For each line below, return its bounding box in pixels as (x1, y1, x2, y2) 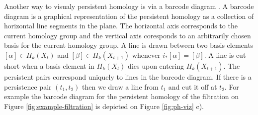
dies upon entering (128, 60, 184, 71)
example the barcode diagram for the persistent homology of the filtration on (4, 91, 239, 102)
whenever (132, 49, 161, 60)
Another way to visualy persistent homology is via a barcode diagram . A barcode (4, 1, 254, 11)
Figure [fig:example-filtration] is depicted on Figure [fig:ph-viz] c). (4, 101, 204, 111)
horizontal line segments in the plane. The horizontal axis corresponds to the (4, 20, 238, 31)
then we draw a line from (82, 81, 159, 92)
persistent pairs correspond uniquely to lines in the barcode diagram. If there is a (4, 71, 252, 82)
